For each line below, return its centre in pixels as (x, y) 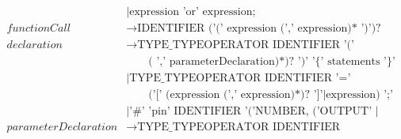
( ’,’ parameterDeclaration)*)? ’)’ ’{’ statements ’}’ (272, 62)
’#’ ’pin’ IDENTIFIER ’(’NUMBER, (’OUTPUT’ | (254, 112)
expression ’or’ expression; (193, 12)
